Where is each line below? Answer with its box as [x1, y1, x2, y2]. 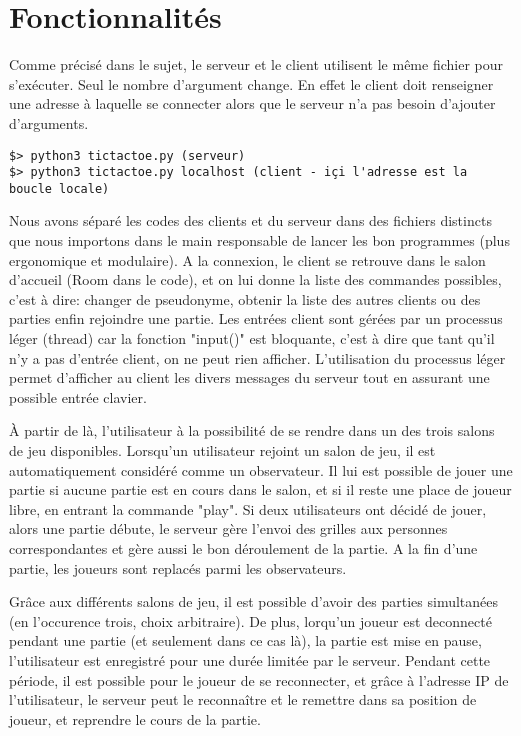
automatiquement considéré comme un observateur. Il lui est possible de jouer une [9, 459, 513, 480]
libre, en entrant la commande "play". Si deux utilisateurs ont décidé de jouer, [9, 498, 487, 519]
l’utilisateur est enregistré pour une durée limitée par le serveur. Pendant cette [9, 649, 491, 670]
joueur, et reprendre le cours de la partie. [9, 708, 261, 729]
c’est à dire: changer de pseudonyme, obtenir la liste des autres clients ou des [9, 288, 481, 309]
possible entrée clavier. [9, 386, 147, 407]
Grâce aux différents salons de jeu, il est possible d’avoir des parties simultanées [9, 591, 499, 612]
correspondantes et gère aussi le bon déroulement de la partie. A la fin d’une [9, 537, 478, 558]
